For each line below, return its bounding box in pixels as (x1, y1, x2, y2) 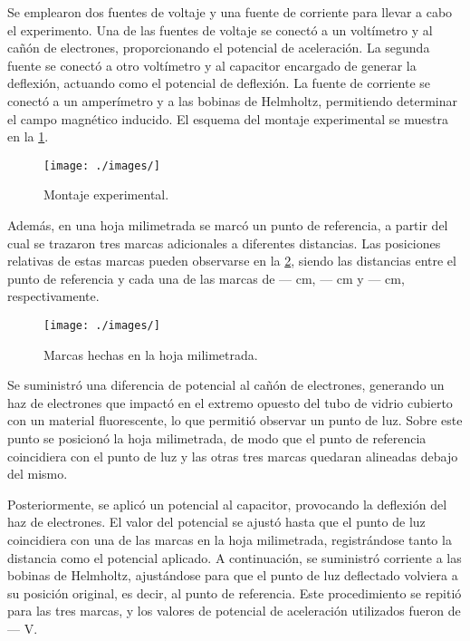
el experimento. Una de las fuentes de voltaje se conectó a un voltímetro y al (7, 20, 433, 39)
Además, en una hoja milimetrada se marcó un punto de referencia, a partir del (7, 216, 448, 234)
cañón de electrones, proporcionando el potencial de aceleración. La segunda (7, 38, 430, 57)
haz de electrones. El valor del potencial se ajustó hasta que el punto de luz (7, 512, 426, 531)
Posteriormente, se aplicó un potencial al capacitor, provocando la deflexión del (7, 494, 447, 513)
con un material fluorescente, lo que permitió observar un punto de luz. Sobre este (7, 411, 463, 430)
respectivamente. (7, 287, 100, 306)
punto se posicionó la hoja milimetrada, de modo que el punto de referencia (7, 429, 427, 447)
